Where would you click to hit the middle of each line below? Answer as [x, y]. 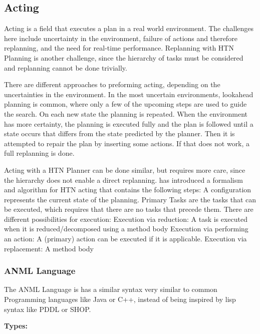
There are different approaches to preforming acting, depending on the [112, 84]
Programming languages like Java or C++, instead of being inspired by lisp [120, 299]
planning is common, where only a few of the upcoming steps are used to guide [125, 104]
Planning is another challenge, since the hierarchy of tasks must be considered [124, 57]
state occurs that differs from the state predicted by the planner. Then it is [119, 133]
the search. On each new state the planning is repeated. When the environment [126, 113]
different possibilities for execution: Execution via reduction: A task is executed [126, 219]
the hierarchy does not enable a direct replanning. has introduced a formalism [123, 180]
